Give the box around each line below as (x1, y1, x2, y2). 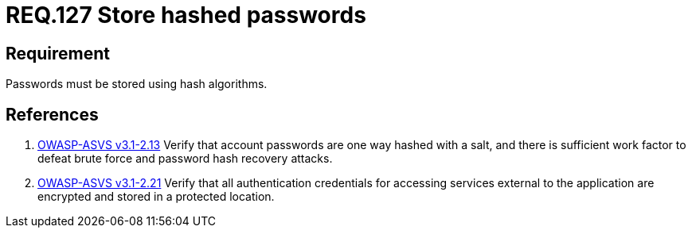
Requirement (6, 43, 111, 63)
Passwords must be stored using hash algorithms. (6, 77, 268, 91)
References (6, 104, 99, 125)
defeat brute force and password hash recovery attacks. (37, 152, 333, 166)
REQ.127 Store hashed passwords (6, 2, 366, 29)
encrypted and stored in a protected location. (37, 190, 275, 204)
